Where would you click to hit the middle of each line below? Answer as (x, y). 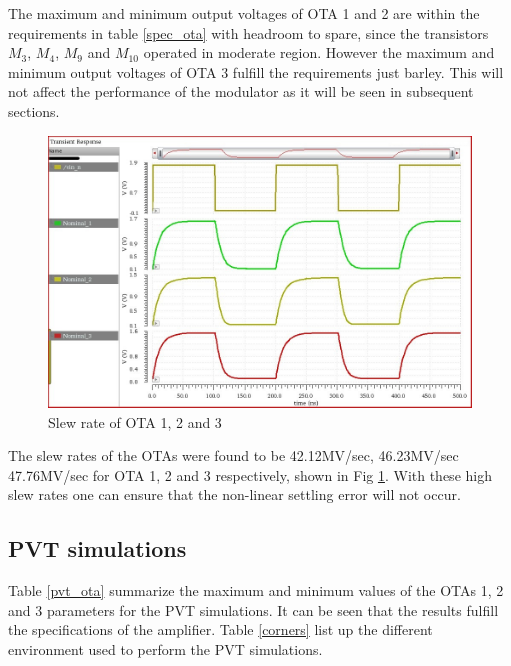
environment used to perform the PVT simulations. (165, 648)
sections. (34, 110)
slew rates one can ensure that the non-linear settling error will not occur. (234, 494)
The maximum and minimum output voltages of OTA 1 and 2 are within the (244, 13)
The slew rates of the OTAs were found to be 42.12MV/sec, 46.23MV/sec (233, 455)
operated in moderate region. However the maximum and (319, 52)
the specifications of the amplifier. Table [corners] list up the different (220, 629)
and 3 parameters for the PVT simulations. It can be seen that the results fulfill (253, 609)
